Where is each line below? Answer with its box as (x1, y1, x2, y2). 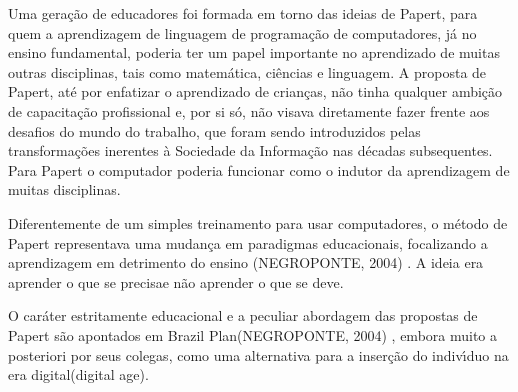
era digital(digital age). (8, 364, 149, 385)
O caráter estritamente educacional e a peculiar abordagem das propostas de (8, 305, 478, 326)
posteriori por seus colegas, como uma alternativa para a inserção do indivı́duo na (8, 344, 509, 365)
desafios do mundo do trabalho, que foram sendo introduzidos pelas (8, 120, 421, 141)
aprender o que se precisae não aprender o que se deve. (8, 271, 344, 292)
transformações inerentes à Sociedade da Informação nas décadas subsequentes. (8, 140, 493, 161)
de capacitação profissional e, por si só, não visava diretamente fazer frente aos (8, 100, 490, 121)
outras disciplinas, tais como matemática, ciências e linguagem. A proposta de (8, 61, 487, 82)
